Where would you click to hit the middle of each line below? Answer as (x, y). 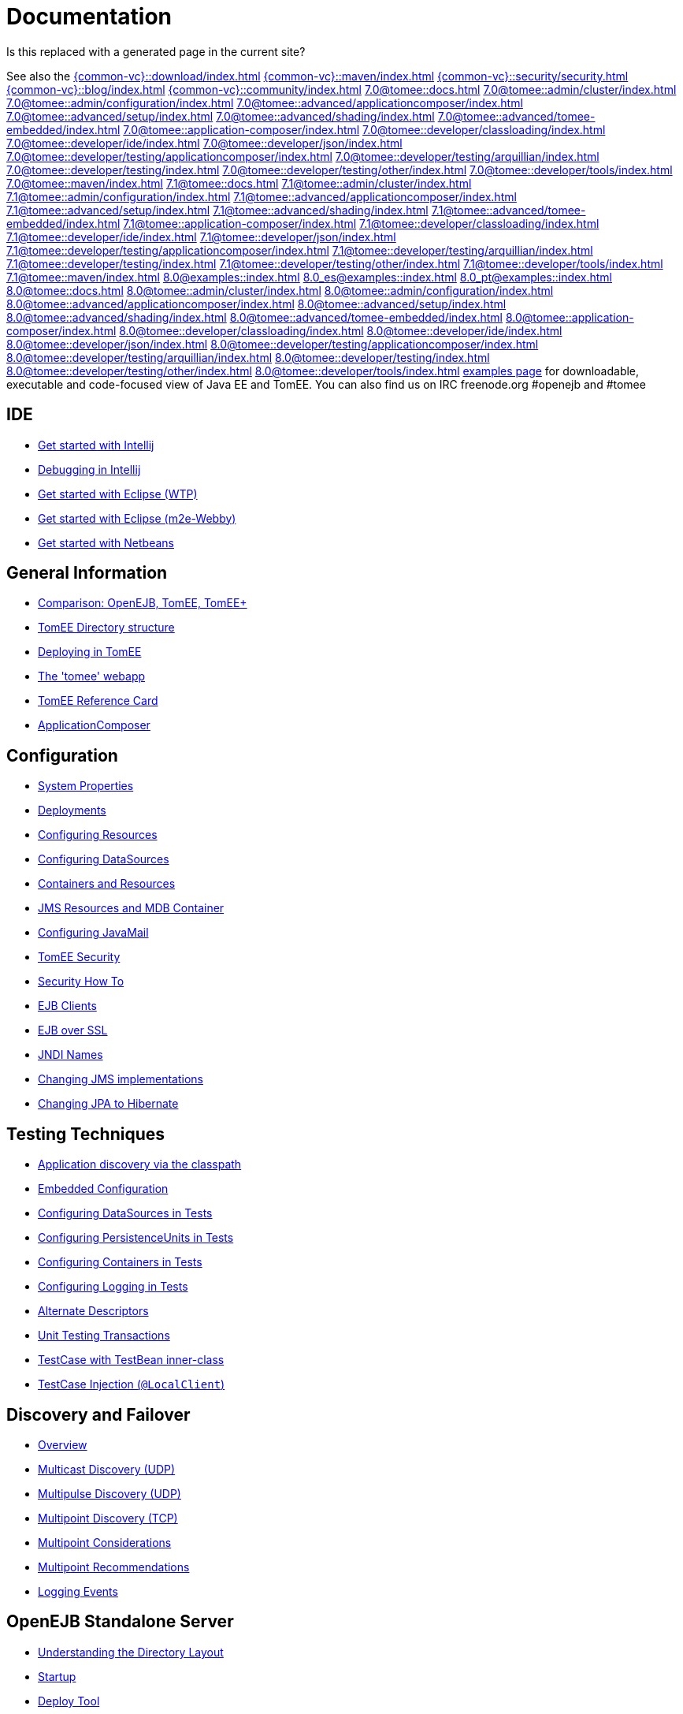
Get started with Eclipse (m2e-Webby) (137, 518)
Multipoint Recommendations (114, 1567)
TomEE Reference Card (98, 701)
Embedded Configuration (103, 1189)
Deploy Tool (69, 1701)
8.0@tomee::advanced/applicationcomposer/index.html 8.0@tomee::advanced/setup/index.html (256, 304)
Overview (63, 1444)
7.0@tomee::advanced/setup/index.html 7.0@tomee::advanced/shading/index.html (221, 116)
